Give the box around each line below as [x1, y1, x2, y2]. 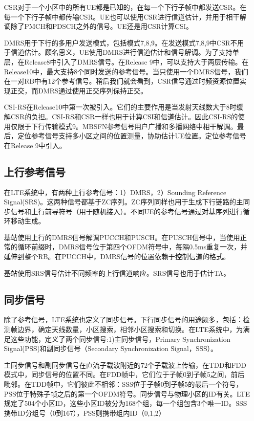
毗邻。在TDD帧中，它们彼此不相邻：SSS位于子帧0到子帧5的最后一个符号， [4, 379, 243, 389]
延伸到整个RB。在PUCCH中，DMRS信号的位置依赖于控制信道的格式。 [4, 251, 230, 262]
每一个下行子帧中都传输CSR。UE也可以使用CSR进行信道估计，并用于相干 [4, 11, 240, 22]
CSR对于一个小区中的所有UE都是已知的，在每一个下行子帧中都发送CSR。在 [4, 2, 247, 12]
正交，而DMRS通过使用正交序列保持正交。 [10, 85, 148, 95]
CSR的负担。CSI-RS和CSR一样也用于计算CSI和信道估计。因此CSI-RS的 [10, 111, 238, 121]
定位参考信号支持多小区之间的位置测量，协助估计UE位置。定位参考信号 [17, 131, 247, 141]
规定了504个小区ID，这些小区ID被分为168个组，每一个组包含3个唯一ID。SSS [4, 398, 247, 408]
